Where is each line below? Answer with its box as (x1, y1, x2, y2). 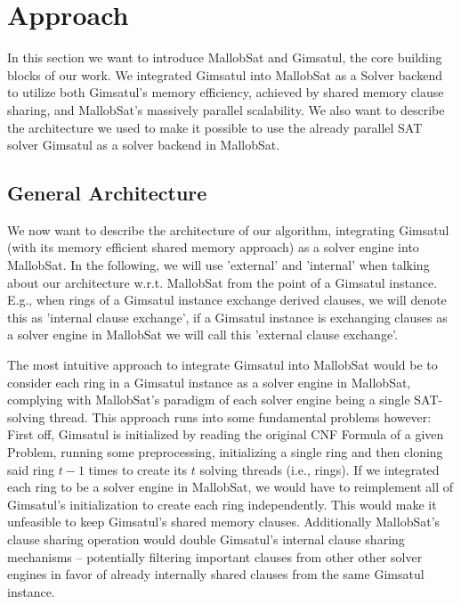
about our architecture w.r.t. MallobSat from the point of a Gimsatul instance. (7, 273, 438, 291)
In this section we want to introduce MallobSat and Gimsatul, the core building (7, 48, 442, 67)
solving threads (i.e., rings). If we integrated (199, 460, 440, 478)
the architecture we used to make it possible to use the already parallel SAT (7, 118, 423, 136)
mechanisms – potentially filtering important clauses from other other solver (7, 547, 423, 566)
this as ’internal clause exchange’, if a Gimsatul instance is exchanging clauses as (7, 307, 448, 326)
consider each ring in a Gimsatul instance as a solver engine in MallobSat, (7, 372, 411, 391)
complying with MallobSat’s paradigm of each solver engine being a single (7, 390, 410, 409)
